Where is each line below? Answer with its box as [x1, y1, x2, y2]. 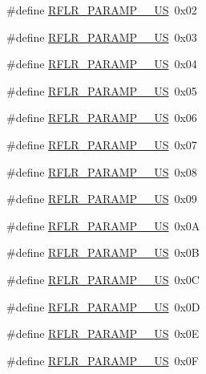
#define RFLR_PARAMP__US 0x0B [6, 244, 200, 261]
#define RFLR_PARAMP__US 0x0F [6, 352, 199, 368]
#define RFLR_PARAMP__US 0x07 [6, 136, 197, 152]
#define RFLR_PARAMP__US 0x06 [6, 109, 197, 126]
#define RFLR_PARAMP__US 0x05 [6, 82, 197, 99]
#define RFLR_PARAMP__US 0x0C [6, 270, 200, 287]
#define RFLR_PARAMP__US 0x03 [6, 28, 197, 45]
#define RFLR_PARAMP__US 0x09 [6, 190, 197, 207]
